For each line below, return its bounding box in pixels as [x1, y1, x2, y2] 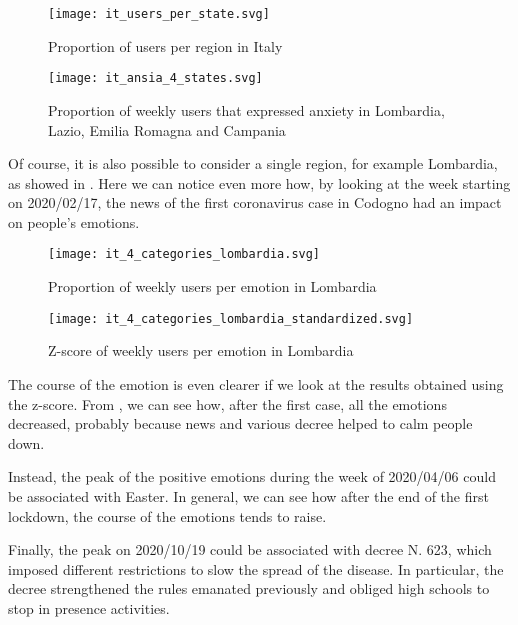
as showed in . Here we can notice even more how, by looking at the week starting [8, 172, 511, 193]
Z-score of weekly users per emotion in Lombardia [48, 340, 354, 361]
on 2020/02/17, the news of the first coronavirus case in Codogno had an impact [8, 192, 502, 213]
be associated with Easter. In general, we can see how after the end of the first [8, 485, 489, 506]
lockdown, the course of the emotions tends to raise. [8, 505, 327, 526]
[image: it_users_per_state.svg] [48, 7, 270, 21]
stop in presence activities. [8, 597, 170, 618]
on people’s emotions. [8, 211, 140, 232]
